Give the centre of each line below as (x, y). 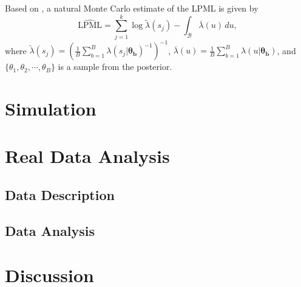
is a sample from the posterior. (115, 67)
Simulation (51, 108)
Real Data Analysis (87, 156)
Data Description (60, 194)
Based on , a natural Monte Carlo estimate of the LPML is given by (132, 8)
